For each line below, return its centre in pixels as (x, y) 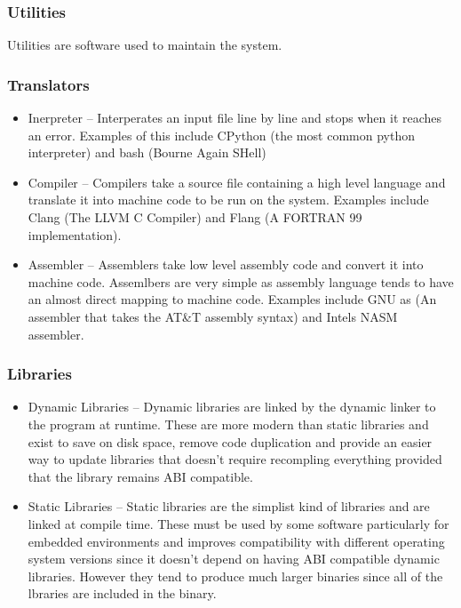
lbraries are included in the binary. (122, 593)
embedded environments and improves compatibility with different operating (236, 541)
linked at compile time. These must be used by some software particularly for (238, 523)
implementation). (75, 234)
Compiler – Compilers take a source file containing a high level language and (237, 182)
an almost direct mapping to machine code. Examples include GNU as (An (232, 299)
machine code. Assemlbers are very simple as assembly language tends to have (241, 281)
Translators (48, 84)
